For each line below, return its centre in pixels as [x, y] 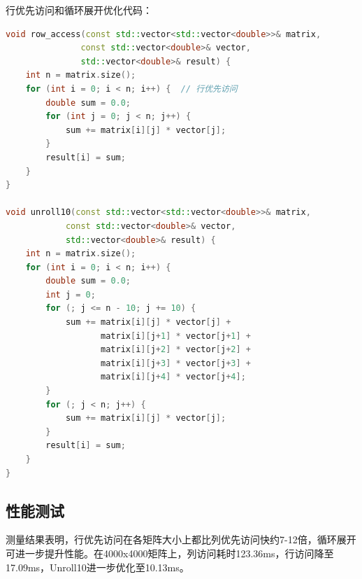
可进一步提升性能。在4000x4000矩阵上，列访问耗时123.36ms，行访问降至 [170, 553]
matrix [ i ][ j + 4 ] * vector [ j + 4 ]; [173, 377]
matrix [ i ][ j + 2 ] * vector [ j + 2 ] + [176, 350]
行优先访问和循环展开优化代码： [79, 10]
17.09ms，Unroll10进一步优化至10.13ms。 [97, 567]
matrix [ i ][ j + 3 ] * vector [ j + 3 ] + [176, 363]
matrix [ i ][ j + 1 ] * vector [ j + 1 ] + [176, 336]
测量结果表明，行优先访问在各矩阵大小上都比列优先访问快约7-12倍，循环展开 [181, 539]
